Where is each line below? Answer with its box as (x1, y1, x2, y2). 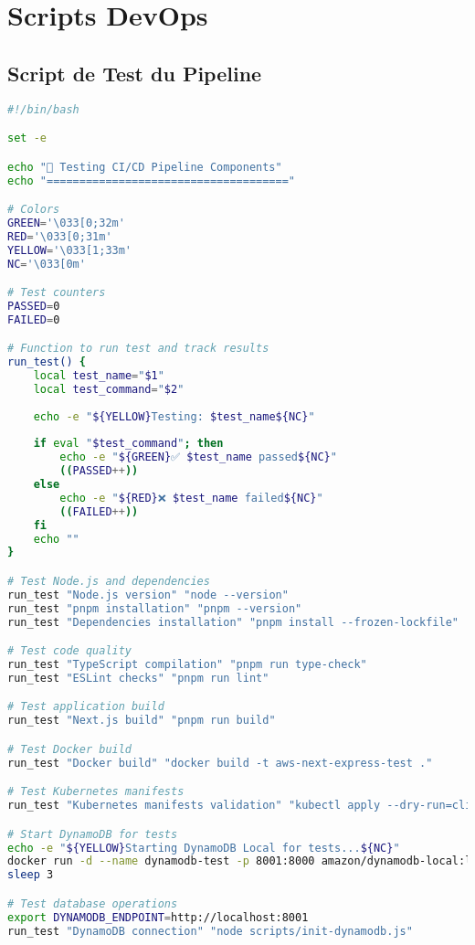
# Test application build (7, 700, 164, 714)
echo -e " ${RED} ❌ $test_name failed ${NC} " (59, 491, 323, 504)
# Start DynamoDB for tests (7, 827, 178, 841)
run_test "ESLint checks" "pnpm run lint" (7, 671, 269, 685)
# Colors (7, 203, 60, 217)
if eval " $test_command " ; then (33, 437, 224, 451)
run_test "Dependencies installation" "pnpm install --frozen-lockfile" (7, 615, 459, 629)
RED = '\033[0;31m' (7, 229, 112, 243)
